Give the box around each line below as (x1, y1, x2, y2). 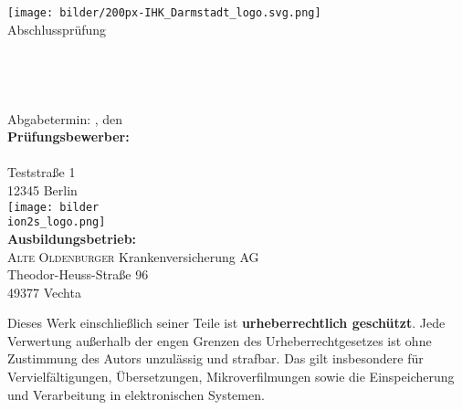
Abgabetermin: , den (7, 109, 123, 128)
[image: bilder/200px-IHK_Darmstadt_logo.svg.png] (7, 6, 321, 19)
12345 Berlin (7, 181, 78, 199)
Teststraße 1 (7, 163, 76, 182)
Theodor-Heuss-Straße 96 (7, 265, 149, 284)
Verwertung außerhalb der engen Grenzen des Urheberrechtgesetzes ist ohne (7, 331, 432, 350)
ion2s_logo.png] (7, 216, 106, 229)
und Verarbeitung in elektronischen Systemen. (7, 384, 265, 404)
